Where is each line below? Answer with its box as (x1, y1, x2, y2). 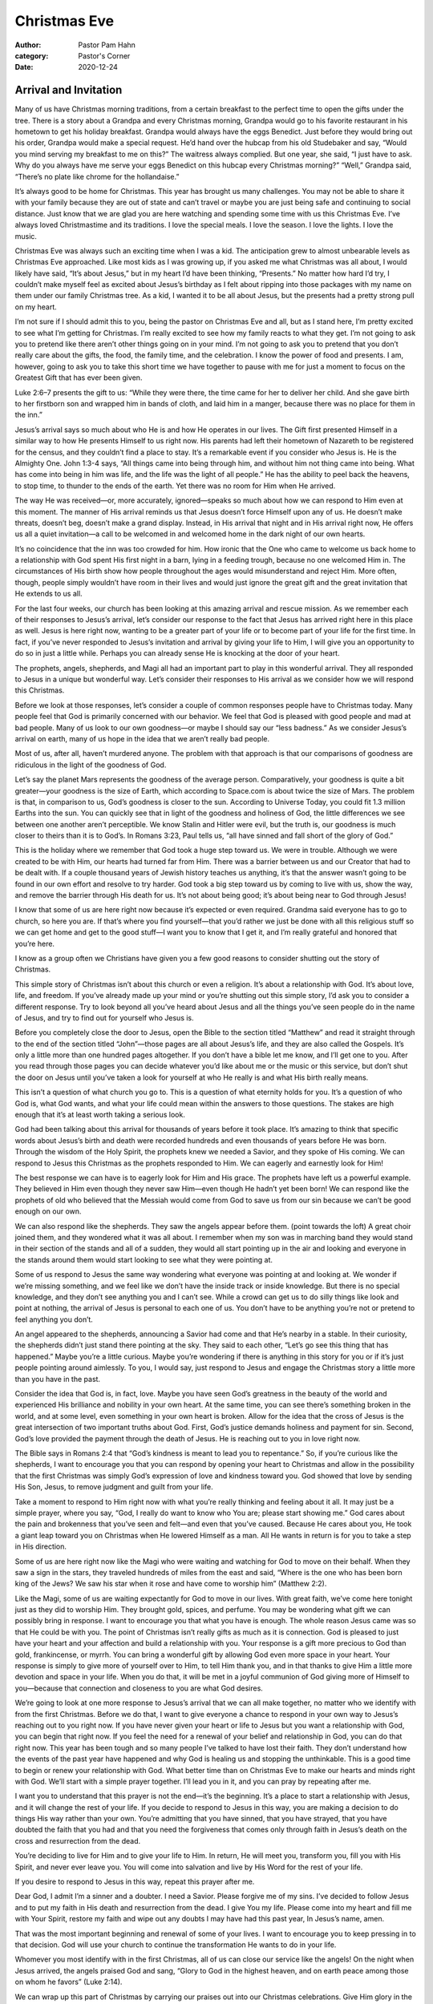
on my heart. (14, 301, 58, 312)
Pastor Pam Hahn (78, 40, 136, 50)
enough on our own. (14, 1206, 82, 1216)
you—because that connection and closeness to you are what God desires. (14, 1683, 264, 1693)
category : (14, 51, 49, 60)
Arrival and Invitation (14, 83, 123, 97)
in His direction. (14, 1541, 67, 1551)
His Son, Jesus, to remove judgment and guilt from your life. (14, 1482, 214, 1492)
